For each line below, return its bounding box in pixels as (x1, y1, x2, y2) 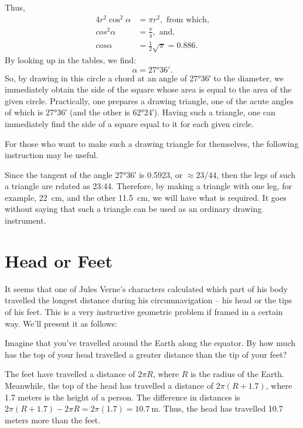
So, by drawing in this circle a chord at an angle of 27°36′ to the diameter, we (5, 71, 284, 84)
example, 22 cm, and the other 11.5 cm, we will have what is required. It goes (5, 191, 287, 203)
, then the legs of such (216, 168, 296, 180)
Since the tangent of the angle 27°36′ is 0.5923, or (5, 168, 183, 180)
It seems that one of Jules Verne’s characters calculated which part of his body (5, 282, 288, 295)
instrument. (5, 214, 46, 227)
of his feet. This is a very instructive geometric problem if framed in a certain (5, 305, 283, 317)
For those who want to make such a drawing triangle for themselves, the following (5, 137, 299, 149)
